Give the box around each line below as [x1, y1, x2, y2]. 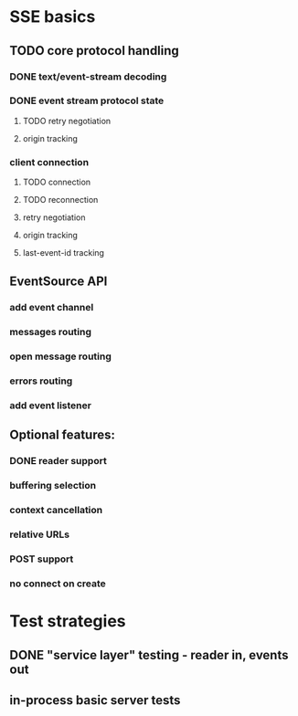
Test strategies [9, 611, 126, 632]
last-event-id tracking [22, 247, 105, 258]
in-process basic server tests [9, 692, 181, 708]
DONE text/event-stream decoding [9, 70, 167, 83]
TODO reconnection [22, 195, 99, 205]
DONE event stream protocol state [9, 94, 165, 107]
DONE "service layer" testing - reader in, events [9, 647, 289, 663]
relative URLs [9, 528, 70, 541]
